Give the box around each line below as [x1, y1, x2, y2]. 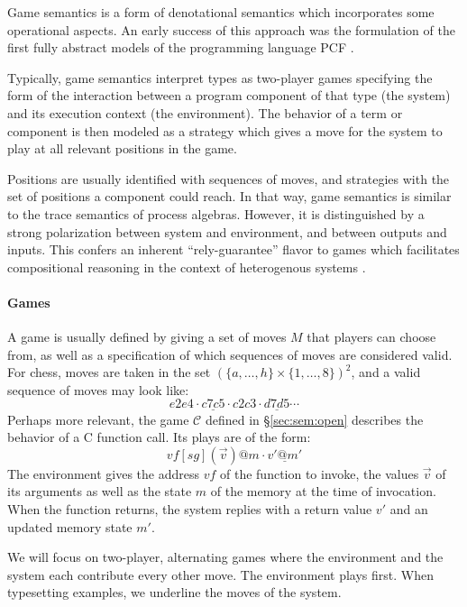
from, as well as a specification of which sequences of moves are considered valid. [7, 345, 453, 363]
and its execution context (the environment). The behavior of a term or [7, 103, 403, 122]
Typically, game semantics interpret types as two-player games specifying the [7, 68, 433, 87]
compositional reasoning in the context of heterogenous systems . [7, 257, 366, 276]
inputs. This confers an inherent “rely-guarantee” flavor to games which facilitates [7, 240, 460, 259]
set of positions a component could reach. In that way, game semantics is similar [7, 187, 452, 206]
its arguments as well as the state [7, 482, 192, 501]
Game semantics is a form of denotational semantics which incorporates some [7, 3, 435, 21]
